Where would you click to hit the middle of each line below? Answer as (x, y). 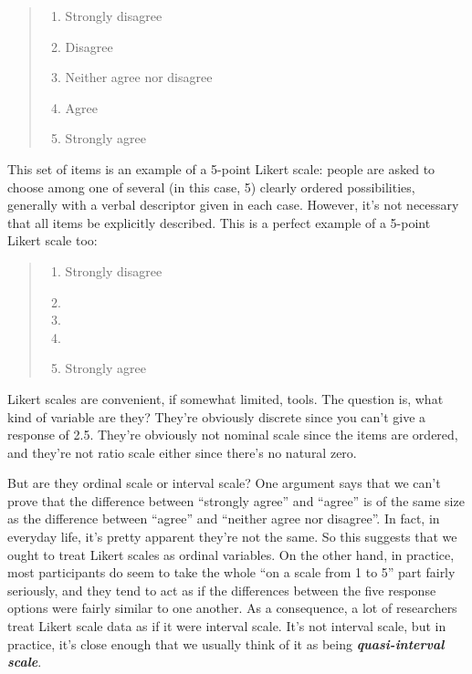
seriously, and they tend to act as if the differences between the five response (222, 590)
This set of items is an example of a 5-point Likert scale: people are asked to (221, 168)
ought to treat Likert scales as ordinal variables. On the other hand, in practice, (231, 554)
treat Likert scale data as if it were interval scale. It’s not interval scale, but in (227, 626)
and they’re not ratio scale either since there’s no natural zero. (182, 452)
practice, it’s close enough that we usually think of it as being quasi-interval (226, 643)
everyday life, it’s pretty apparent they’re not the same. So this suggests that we (232, 537)
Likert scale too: (52, 240)
